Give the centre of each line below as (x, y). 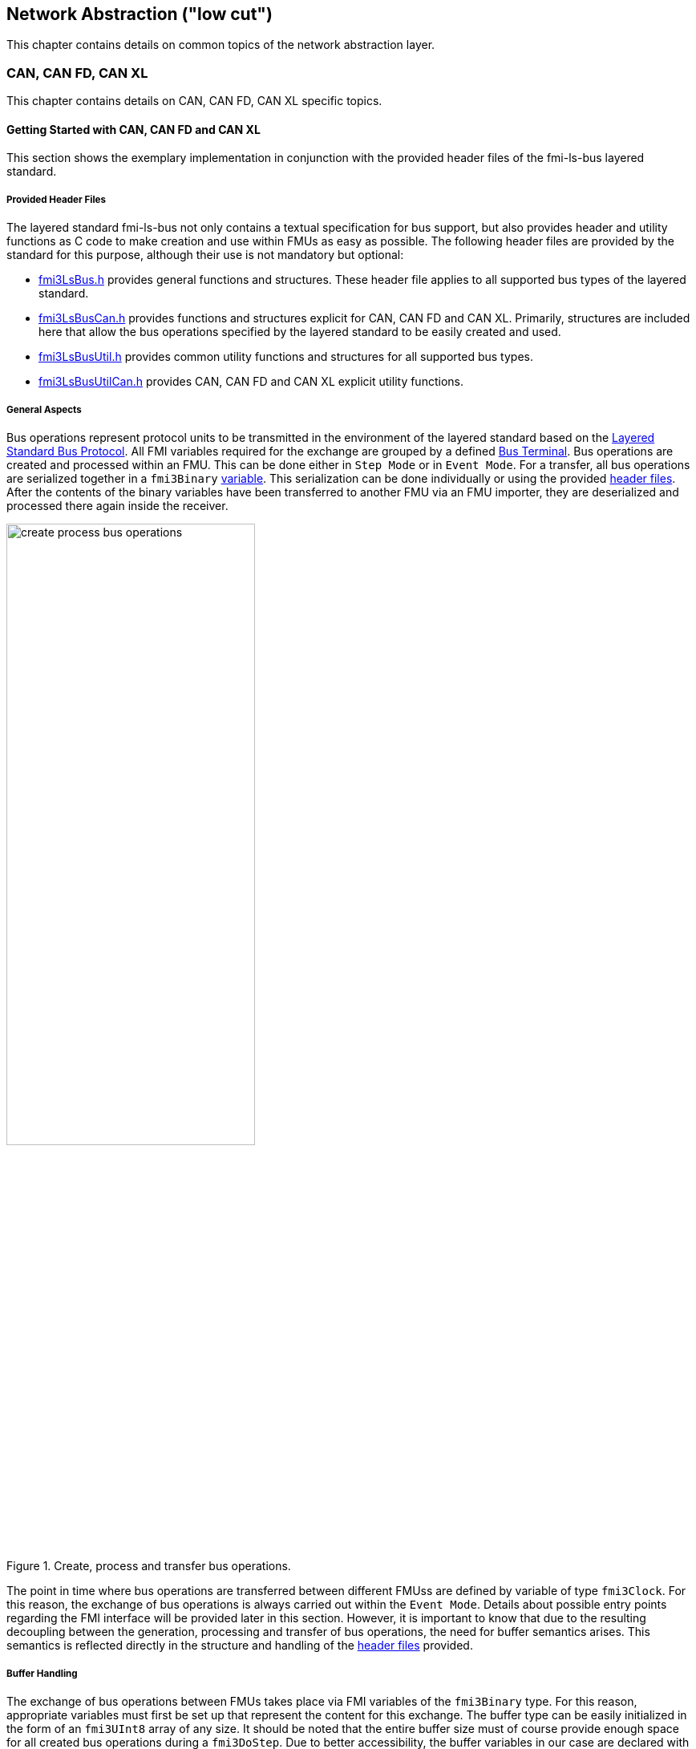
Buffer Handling (42, 1673)
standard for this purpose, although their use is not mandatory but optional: (205, 255)
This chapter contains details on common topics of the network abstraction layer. (221, 45)
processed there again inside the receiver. (117, 505)
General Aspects (44, 409)
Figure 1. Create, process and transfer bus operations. (149, 1566)
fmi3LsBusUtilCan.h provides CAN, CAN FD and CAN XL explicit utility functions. (251, 382)
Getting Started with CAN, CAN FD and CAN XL (134, 129)
